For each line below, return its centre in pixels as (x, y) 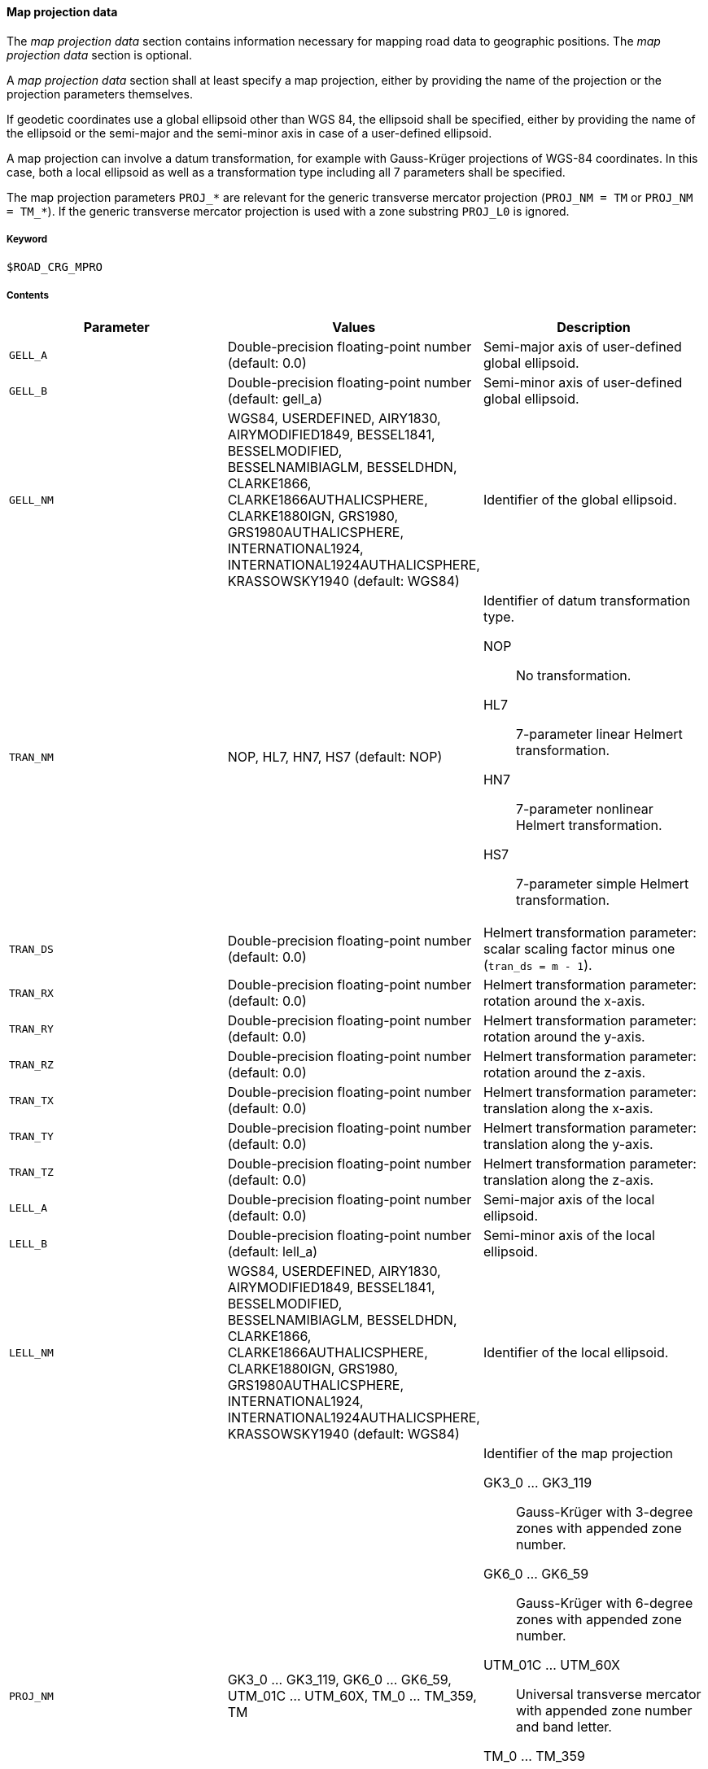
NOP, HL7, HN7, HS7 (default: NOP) (335, 757)
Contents (28, 295)
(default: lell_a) (273, 1252)
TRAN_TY (31, 1136)
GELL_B (28, 391)
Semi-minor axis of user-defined (583, 383)
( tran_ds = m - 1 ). (538, 965)
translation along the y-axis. (568, 1144)
